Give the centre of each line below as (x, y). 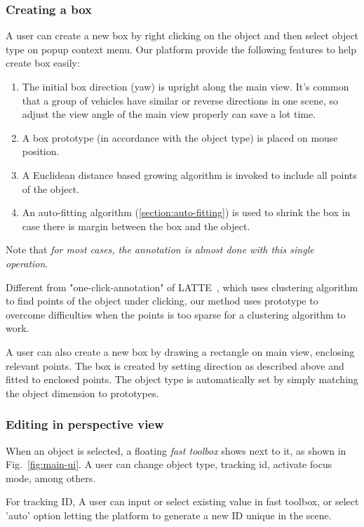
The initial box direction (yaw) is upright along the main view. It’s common (186, 86)
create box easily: (43, 63)
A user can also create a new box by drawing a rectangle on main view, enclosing (180, 351)
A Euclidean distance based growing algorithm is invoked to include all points (189, 174)
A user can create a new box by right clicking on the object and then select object (182, 35)
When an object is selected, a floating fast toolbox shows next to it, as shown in (176, 450)
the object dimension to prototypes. (82, 393)
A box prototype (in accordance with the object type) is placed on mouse (180, 137)
